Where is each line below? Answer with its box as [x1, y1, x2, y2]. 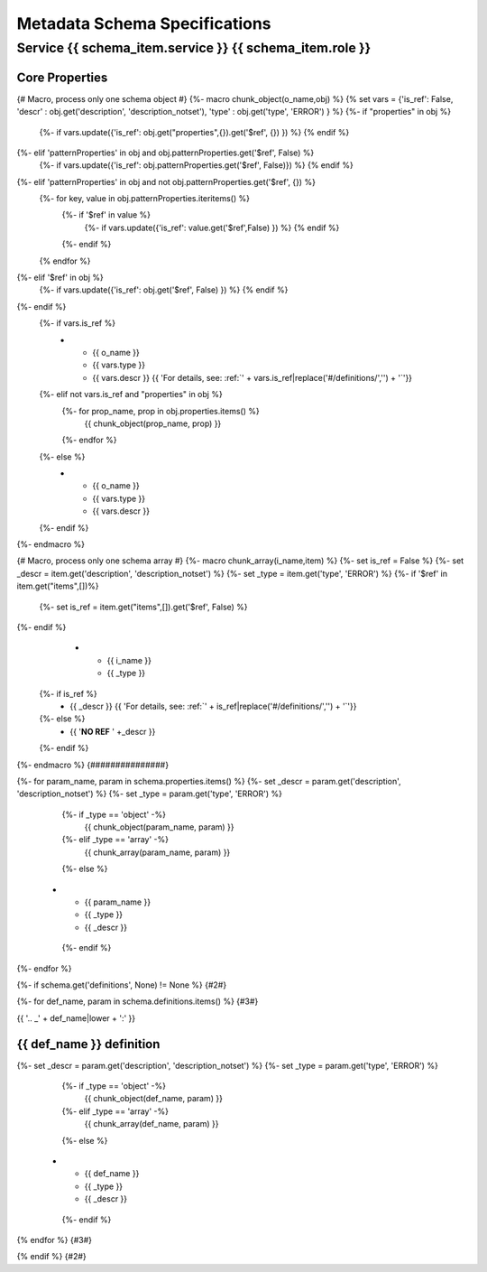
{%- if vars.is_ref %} [39, 318, 116, 329]
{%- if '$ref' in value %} [61, 209, 152, 220]
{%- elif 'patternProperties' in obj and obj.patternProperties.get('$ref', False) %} [16, 147, 315, 158]
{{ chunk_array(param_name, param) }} [84, 847, 231, 858]
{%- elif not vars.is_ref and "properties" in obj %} [39, 389, 223, 400]
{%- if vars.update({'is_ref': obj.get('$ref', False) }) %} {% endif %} [39, 284, 289, 295]
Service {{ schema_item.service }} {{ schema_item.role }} [16, 40, 372, 56]
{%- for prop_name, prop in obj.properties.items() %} [61, 405, 261, 416]
